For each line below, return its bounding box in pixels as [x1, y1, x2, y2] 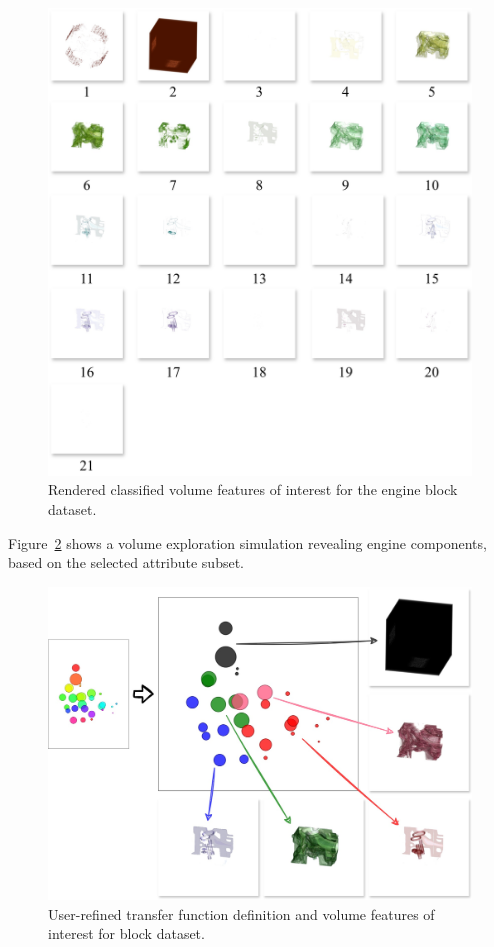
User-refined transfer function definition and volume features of [48, 903, 435, 924]
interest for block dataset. [48, 923, 205, 944]
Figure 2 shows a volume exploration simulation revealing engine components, [8, 532, 487, 553]
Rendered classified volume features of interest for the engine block [48, 479, 458, 500]
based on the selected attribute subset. [8, 552, 244, 573]
